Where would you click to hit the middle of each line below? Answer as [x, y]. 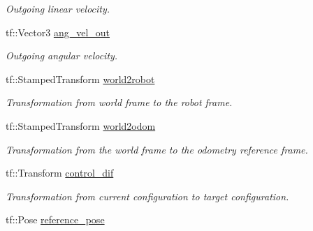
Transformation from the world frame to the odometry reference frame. [157, 149]
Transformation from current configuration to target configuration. [147, 196]
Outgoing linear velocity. [58, 8]
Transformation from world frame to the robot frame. [119, 102]
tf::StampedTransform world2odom [81, 125]
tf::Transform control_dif [60, 173]
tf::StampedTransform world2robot [80, 79]
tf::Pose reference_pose [55, 219]
